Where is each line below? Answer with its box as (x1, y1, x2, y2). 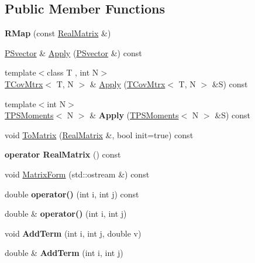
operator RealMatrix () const (5, 148, 121, 160)
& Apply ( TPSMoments (89, 109, 179, 121)
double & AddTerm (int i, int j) (5, 247, 123, 259)
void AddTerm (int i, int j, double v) (5, 227, 142, 239)
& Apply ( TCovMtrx (89, 77, 166, 90)
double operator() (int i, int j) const (5, 187, 139, 200)
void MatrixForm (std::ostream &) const (5, 168, 150, 180)
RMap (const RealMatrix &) (5, 27, 111, 39)
